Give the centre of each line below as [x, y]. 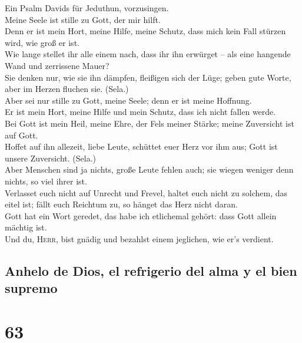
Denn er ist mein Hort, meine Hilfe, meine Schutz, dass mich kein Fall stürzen [145, 31]
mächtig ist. [26, 227]
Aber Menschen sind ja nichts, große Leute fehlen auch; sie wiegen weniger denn [149, 169]
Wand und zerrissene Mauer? [57, 65]
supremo [31, 288]
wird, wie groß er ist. [42, 42]
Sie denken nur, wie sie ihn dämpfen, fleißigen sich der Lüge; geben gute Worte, [148, 77]
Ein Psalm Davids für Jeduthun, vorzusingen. [87, 8]
